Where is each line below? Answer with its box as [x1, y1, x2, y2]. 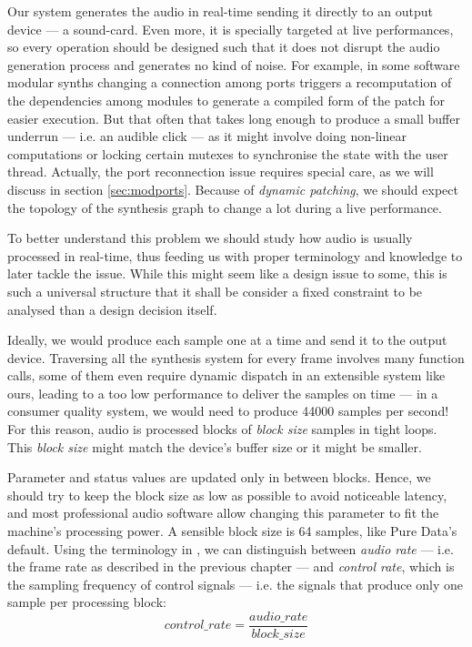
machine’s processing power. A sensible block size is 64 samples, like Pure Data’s [7, 521, 457, 541]
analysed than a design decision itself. [7, 299, 217, 318]
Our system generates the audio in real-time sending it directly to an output [7, 2, 433, 20]
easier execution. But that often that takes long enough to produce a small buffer [7, 108, 460, 127]
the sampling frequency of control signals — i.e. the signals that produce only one [7, 574, 464, 593]
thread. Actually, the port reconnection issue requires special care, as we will [7, 162, 434, 181]
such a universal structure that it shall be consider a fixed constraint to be [7, 281, 423, 300]
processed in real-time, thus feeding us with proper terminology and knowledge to [7, 246, 463, 265]
